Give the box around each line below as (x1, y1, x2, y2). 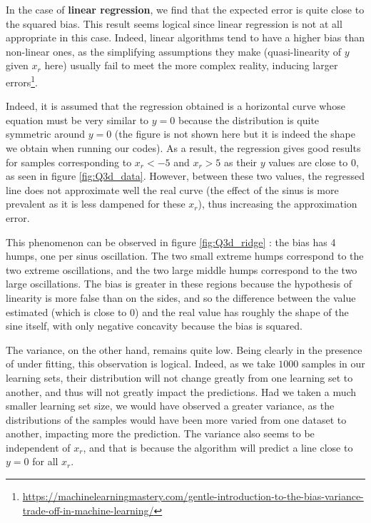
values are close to (268, 154, 348, 169)
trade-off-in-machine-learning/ (22, 502, 154, 517)
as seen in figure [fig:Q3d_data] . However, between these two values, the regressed (6, 168, 365, 183)
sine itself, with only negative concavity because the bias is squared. (6, 318, 303, 333)
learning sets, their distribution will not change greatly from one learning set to (6, 370, 353, 385)
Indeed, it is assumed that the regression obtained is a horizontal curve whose (6, 98, 345, 113)
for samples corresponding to (6, 154, 132, 169)
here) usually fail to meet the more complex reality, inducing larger (44, 58, 338, 73)
